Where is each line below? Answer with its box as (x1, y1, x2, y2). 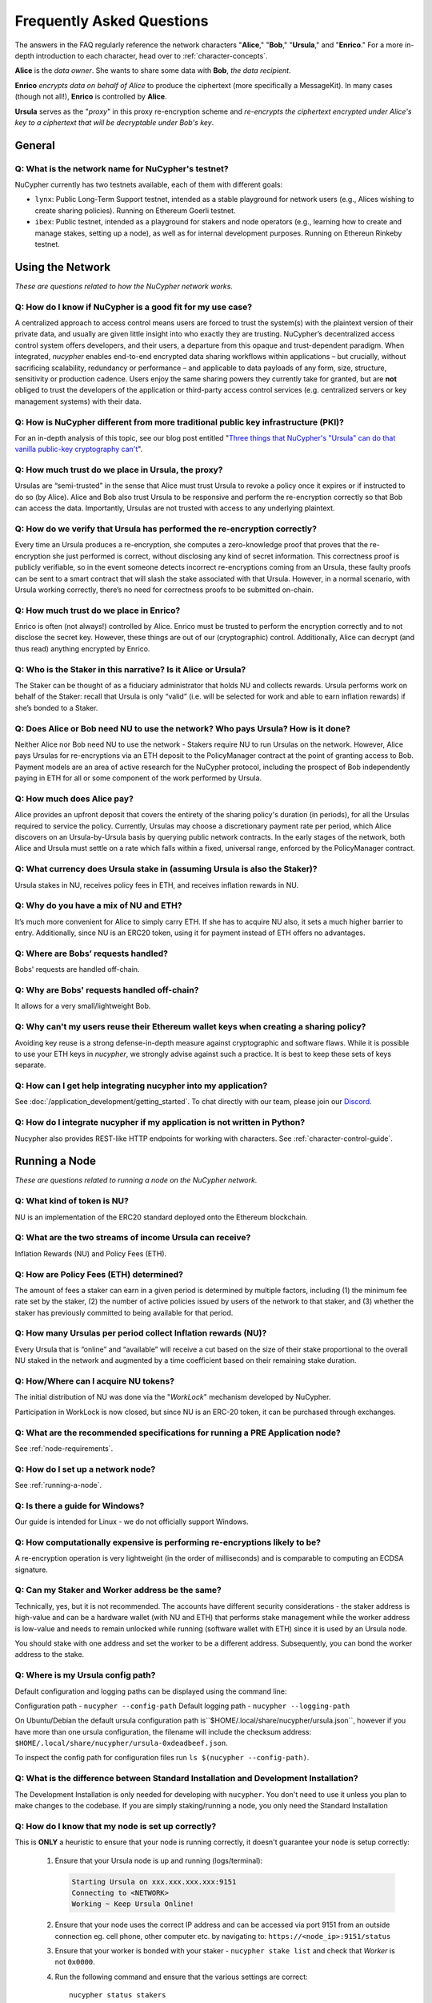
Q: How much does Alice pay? (14, 793, 134, 804)
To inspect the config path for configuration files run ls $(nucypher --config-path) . (14, 1753, 310, 1763)
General (14, 139, 56, 152)
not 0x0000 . (54, 1957, 95, 1967)
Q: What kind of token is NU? (14, 1195, 130, 1207)
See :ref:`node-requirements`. (14, 1443, 114, 1453)
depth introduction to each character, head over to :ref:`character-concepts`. (14, 50, 268, 60)
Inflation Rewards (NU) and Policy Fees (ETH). (14, 1248, 167, 1258)
